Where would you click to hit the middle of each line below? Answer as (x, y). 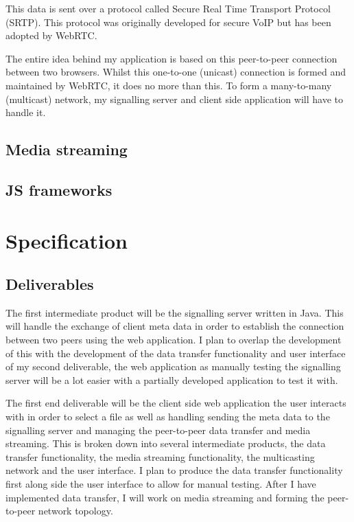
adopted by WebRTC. (51, 35)
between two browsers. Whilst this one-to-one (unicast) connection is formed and (176, 72)
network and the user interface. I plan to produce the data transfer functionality (174, 470)
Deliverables (50, 284)
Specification (67, 240)
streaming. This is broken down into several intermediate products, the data (166, 443)
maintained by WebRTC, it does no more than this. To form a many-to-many (169, 85)
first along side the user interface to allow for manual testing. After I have (161, 484)
